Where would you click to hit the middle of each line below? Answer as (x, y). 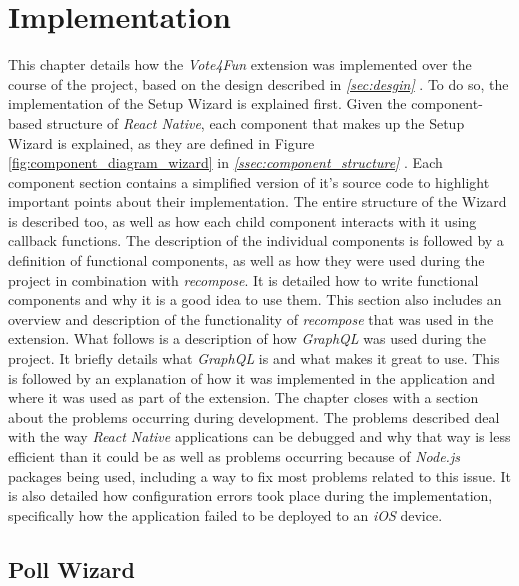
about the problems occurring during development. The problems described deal (254, 416)
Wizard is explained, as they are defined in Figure (161, 142)
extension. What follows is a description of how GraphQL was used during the (247, 338)
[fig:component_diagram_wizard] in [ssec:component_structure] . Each (225, 162)
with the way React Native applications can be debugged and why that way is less (259, 436)
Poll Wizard (71, 568)
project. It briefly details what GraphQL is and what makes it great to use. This (254, 358)
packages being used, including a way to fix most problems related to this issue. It (260, 475)
